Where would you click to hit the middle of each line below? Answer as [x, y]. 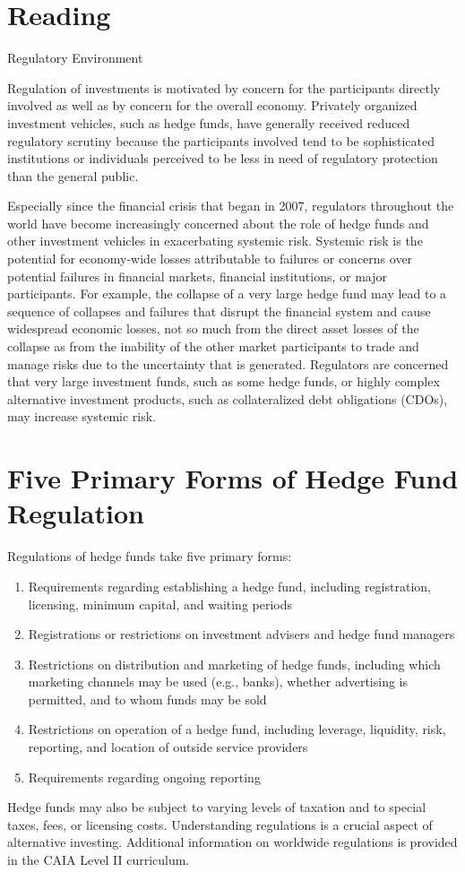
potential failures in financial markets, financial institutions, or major [198, 276]
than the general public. [73, 175]
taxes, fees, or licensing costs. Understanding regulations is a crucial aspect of [220, 824]
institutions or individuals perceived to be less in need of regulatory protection [223, 158]
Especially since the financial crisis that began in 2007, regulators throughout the [231, 206]
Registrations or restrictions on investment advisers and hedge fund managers [241, 634]
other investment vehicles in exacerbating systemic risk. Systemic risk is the [215, 241]
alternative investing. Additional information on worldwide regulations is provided [232, 842]
